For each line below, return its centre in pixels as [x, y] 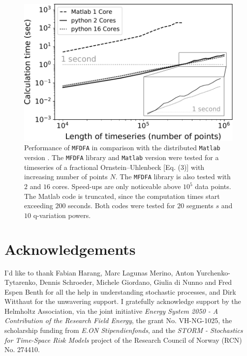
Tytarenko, [21, 282]
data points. [213, 186]
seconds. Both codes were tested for [122, 205]
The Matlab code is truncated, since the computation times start [122, 196]
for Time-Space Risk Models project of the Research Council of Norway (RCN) [123, 340]
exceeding [39, 205]
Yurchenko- [213, 272]
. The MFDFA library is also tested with [173, 177]
